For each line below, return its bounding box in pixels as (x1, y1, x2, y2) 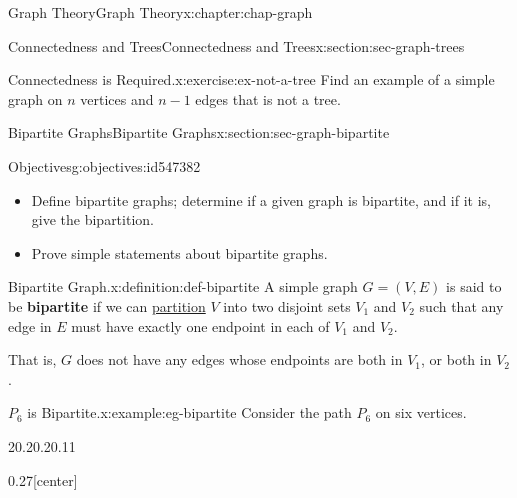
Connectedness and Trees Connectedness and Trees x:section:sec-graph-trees (8, 35, 465, 56)
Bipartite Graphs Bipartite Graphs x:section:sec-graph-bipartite (8, 122, 390, 143)
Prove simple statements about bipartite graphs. (31, 242, 328, 263)
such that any (419, 295, 504, 316)
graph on (8, 88, 63, 109)
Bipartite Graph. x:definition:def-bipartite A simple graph (8, 276, 358, 297)
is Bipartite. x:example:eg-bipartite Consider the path (27, 402, 352, 423)
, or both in (421, 349, 492, 370)
